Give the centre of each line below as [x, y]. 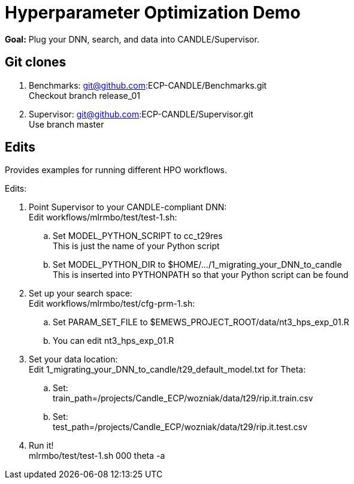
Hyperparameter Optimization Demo [153, 13]
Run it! [41, 446]
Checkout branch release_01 [84, 95]
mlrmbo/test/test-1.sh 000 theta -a [97, 456]
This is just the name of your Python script [136, 246]
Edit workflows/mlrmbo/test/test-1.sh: [103, 217]
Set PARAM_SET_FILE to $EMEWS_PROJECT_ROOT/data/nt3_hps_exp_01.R [201, 322]
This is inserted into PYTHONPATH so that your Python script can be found [201, 275]
